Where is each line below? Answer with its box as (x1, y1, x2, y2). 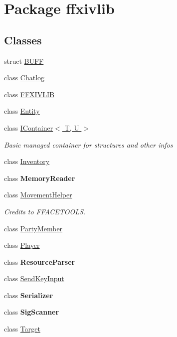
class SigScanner (4, 307, 59, 317)
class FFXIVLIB (4, 89, 54, 99)
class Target (4, 324, 40, 334)
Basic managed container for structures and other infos (4, 139, 173, 150)
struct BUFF (4, 55, 44, 66)
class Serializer (4, 290, 53, 300)
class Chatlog (4, 72, 45, 83)
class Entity (4, 106, 40, 116)
